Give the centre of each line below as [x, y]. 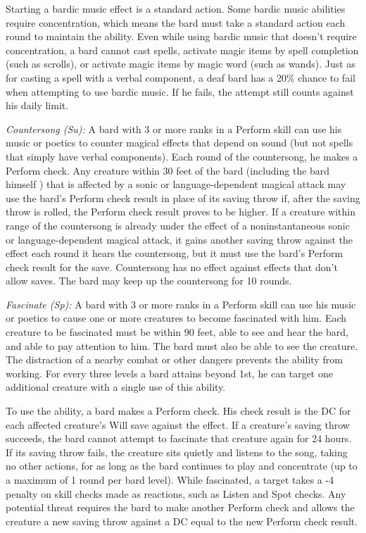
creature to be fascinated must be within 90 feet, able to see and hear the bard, [177, 332]
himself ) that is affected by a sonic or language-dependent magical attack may [176, 184]
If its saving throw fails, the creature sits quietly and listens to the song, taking [177, 452]
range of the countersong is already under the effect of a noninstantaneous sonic [178, 225]
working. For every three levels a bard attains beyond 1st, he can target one [169, 373]
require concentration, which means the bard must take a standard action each [176, 22]
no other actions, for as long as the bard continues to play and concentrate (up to [182, 466]
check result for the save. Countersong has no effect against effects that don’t [172, 266]
